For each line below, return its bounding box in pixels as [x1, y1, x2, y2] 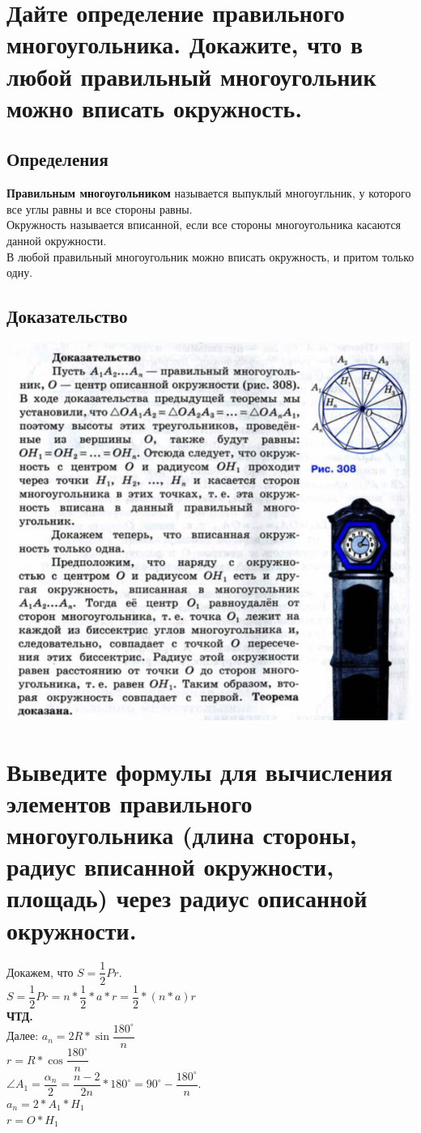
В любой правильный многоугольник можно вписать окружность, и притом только [6, 248, 415, 265]
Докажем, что [6, 963, 74, 980]
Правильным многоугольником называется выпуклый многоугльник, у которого [6, 185, 411, 202]
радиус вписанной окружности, [6, 850, 334, 883]
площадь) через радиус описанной [6, 881, 368, 914]
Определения [6, 146, 108, 172]
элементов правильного [6, 786, 253, 819]
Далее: [6, 1027, 39, 1044]
